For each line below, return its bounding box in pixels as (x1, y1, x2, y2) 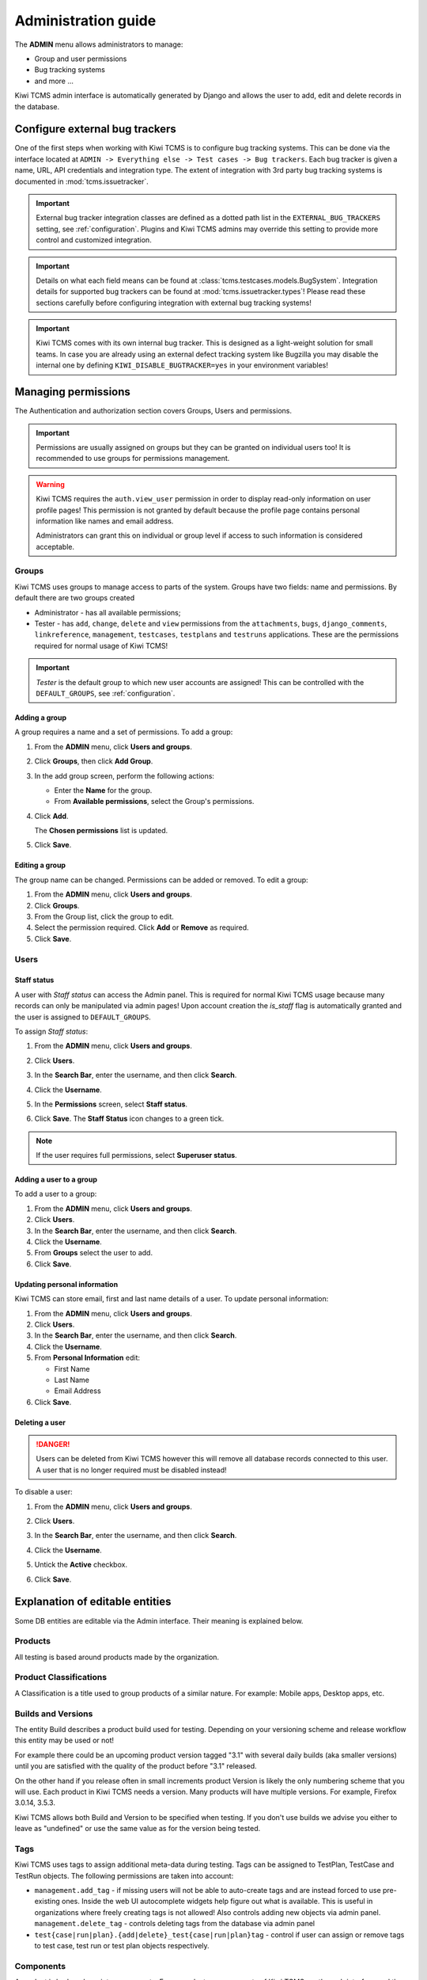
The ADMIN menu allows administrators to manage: (14, 40, 183, 49)
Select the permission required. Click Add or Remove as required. (34, 923, 249, 932)
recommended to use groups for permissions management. (36, 454, 230, 463)
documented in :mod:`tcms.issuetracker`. (14, 177, 149, 186)
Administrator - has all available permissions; (34, 607, 181, 617)
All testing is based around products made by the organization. (14, 1652, 220, 1662)
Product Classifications (14, 1672, 107, 1683)
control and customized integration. (36, 235, 152, 245)
